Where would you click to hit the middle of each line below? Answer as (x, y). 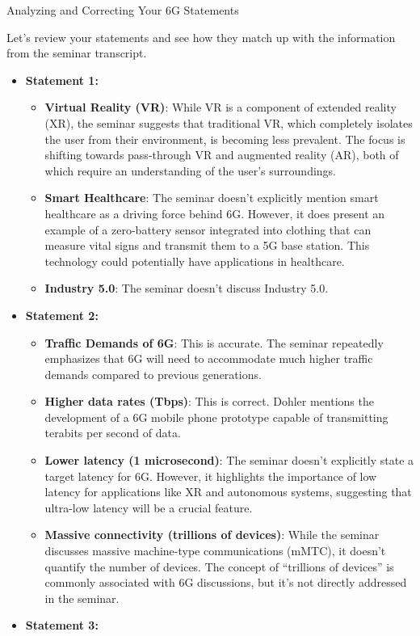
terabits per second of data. (113, 433)
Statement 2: (62, 315)
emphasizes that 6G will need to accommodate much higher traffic (209, 358)
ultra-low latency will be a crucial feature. (149, 507)
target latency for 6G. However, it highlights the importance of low (211, 476)
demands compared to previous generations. (153, 374)
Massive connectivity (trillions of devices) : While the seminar (212, 535)
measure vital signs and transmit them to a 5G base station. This (207, 245)
